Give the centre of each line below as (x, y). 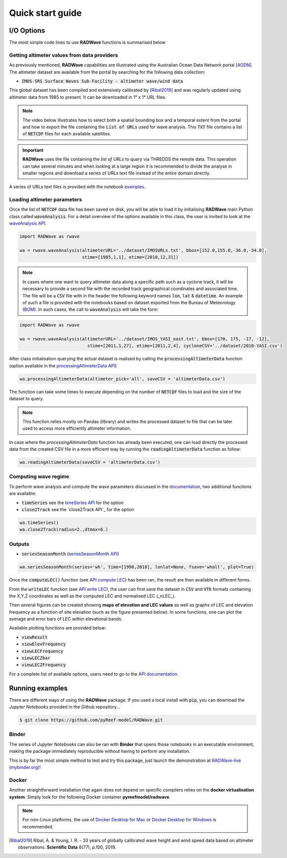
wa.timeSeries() (39, 523)
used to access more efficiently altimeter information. (77, 428)
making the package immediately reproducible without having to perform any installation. (100, 751)
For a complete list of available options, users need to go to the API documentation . (94, 674)
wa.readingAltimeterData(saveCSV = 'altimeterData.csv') (90, 462)
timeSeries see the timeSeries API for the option (72, 503)
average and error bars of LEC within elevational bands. (66, 619)
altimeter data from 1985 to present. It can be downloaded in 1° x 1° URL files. (88, 97)
